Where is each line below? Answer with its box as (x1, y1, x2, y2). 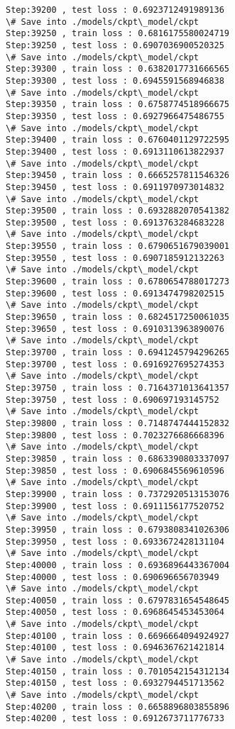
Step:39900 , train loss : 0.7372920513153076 (6, 489, 229, 499)
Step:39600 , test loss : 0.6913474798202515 (6, 288, 224, 299)
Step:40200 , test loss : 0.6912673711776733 (6, 713, 224, 724)
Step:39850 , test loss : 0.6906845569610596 (6, 465, 224, 476)
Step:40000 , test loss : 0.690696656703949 (6, 572, 219, 582)
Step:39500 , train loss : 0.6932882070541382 (6, 206, 229, 216)
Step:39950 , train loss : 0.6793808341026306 (6, 524, 229, 535)
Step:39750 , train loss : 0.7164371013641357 (6, 383, 229, 393)
